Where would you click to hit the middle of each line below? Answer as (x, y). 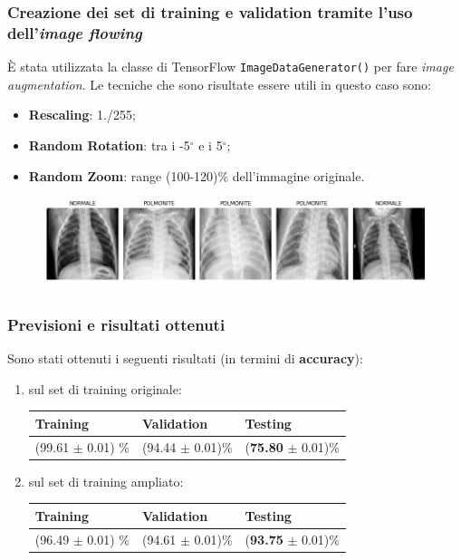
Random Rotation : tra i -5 (109, 145)
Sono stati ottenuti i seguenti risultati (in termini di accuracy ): (185, 358)
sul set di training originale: (105, 388)
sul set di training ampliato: (106, 481)
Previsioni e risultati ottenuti (116, 324)
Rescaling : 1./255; (82, 115)
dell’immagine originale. (298, 175)
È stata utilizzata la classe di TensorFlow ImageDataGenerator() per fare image (230, 67)
